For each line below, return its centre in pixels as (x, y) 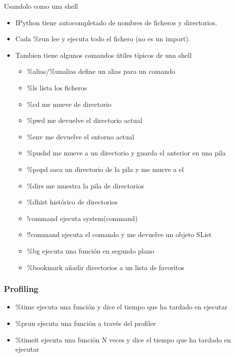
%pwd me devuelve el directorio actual (85, 120)
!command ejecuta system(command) (82, 218)
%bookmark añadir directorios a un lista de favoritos (106, 267)
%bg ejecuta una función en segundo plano (91, 250)
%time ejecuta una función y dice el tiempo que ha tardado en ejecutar (121, 307)
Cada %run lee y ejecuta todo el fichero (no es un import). (103, 39)
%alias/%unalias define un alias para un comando (101, 71)
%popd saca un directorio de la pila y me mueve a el (105, 169)
